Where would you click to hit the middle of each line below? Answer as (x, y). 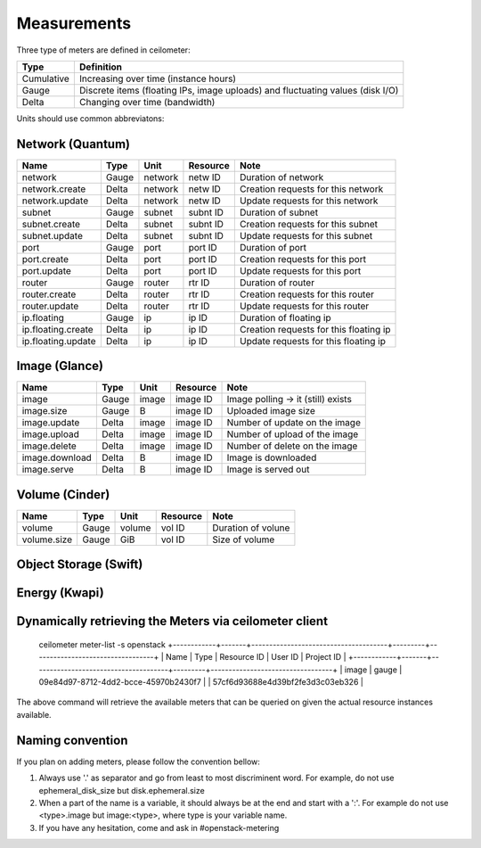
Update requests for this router (304, 306)
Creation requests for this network (311, 189)
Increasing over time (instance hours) (157, 78)
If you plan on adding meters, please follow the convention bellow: (138, 762)
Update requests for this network (309, 201)
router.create (49, 294)
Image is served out (268, 470)
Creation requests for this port (303, 259)
